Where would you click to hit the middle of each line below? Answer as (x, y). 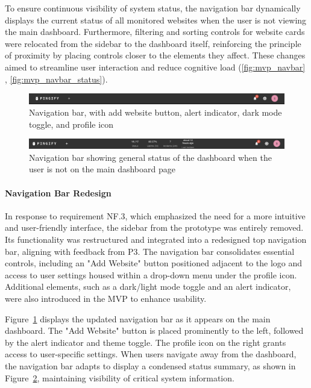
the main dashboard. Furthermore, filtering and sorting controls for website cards (155, 32)
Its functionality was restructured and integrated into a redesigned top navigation (156, 239)
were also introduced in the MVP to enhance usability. (106, 299)
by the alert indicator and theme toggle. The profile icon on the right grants (146, 342)
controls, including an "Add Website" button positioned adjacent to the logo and (154, 263)
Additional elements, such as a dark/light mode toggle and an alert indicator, (148, 286)
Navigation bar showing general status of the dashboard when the (150, 157)
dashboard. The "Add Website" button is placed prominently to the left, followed (154, 330)
